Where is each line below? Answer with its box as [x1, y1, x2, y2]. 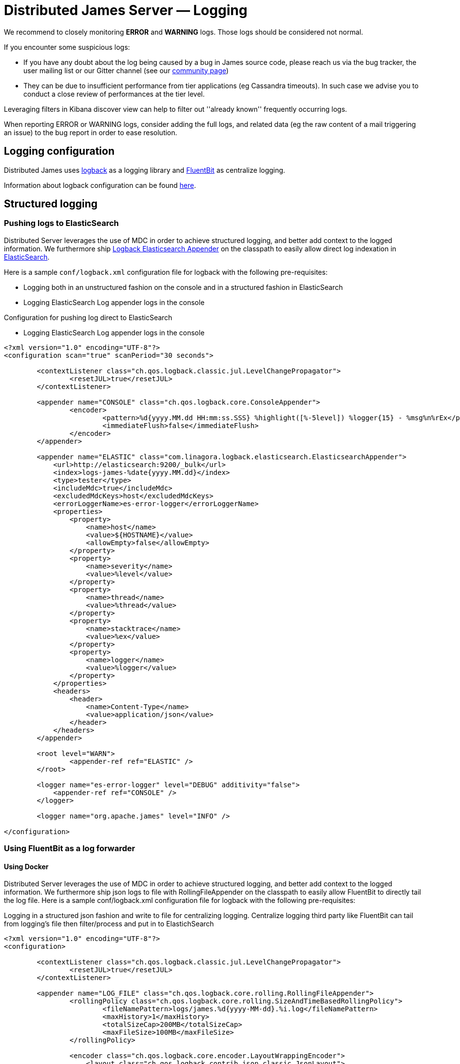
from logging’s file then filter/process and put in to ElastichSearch [4, 920, 214, 928]
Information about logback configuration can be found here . [4, 181, 196, 189]
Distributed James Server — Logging [4, 2, 248, 19]
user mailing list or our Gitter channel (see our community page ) [23, 66, 229, 75]
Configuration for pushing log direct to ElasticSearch [4, 313, 172, 322]
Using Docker [4, 862, 49, 871]
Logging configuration [4, 145, 115, 158]
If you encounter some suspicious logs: [4, 42, 130, 51]
